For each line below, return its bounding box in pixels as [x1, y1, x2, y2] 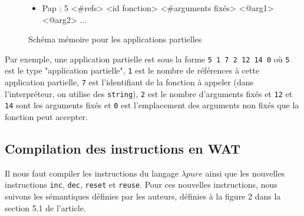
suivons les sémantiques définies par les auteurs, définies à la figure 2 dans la [5, 190, 281, 202]
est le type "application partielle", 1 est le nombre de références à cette [5, 64, 260, 77]
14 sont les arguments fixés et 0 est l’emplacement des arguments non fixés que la [5, 99, 299, 111]
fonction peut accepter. [5, 111, 88, 123]
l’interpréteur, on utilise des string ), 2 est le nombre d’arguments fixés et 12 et [5, 87, 293, 99]
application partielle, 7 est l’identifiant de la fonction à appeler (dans [5, 76, 254, 88]
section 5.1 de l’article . [5, 201, 86, 214]
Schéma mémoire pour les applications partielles [28, 33, 202, 45]
